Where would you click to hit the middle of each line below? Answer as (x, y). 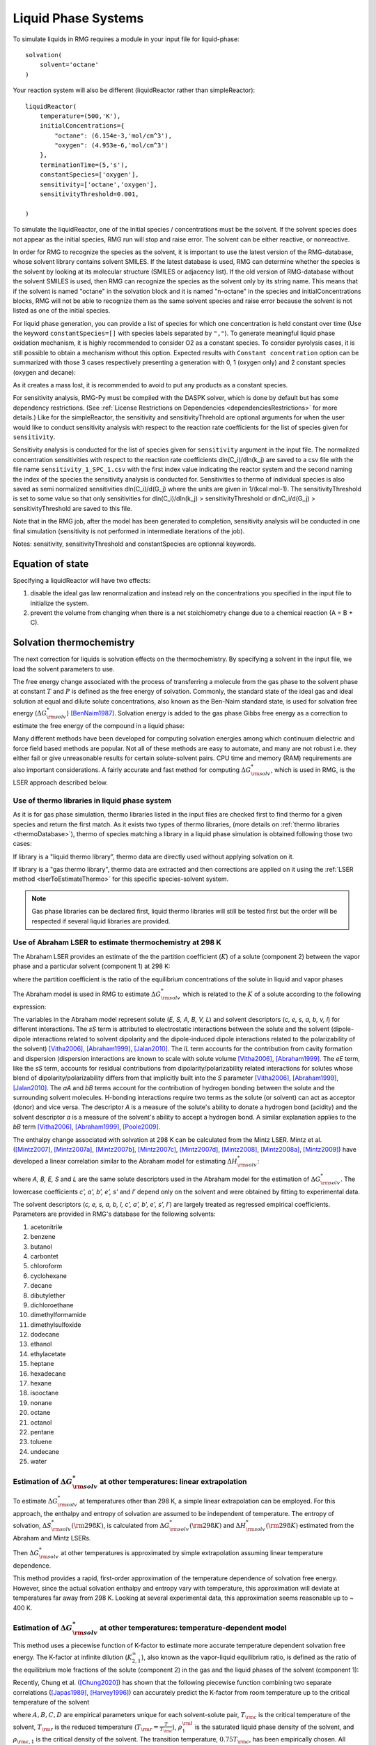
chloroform (46, 1266)
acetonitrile (46, 1227)
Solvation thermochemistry (74, 643)
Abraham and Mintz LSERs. (52, 1538)
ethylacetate (48, 1353)
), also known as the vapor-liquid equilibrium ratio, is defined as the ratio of (249, 1657)
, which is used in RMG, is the (313, 770)
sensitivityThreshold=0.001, (89, 194)
